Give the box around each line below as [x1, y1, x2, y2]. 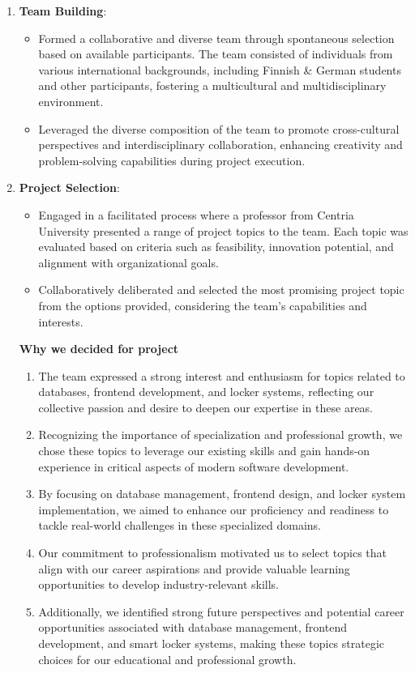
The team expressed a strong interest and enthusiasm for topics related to [38, 367, 405, 384]
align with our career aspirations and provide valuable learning [38, 560, 350, 577]
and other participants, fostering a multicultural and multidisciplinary [38, 77, 387, 94]
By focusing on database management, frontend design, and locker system [38, 485, 406, 502]
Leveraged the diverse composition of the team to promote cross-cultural [38, 120, 400, 137]
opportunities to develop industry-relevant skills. [38, 576, 280, 593]
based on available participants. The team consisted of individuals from [38, 45, 393, 62]
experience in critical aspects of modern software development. [38, 458, 349, 475]
